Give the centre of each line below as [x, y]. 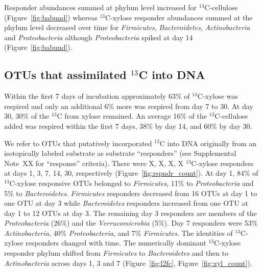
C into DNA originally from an [208, 143]
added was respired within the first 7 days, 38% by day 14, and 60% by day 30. [128, 126]
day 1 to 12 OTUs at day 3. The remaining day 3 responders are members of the [130, 213]
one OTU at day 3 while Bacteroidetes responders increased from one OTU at [126, 203]
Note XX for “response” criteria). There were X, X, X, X [94, 163]
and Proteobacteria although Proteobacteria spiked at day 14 [99, 37]
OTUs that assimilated [65, 75]
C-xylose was [218, 96]
